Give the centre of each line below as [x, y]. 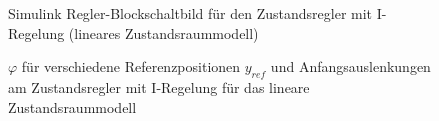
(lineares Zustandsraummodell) [163, 32]
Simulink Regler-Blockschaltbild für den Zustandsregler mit [190, 13]
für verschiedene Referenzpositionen [131, 66]
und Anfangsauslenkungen [350, 66]
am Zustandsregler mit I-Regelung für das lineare [159, 86]
